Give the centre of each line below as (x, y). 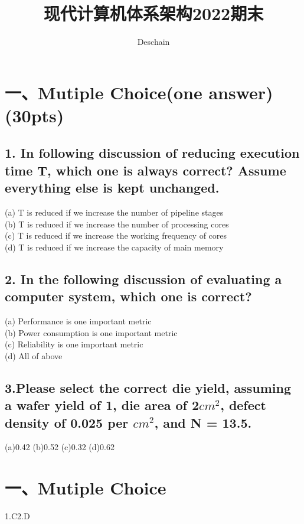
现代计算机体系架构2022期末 (153, 13)
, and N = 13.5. (203, 422)
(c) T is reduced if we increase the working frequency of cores (116, 235)
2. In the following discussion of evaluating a (143, 279)
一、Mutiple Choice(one (104, 92)
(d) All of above (34, 355)
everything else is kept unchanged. (112, 188)
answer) (241, 92)
